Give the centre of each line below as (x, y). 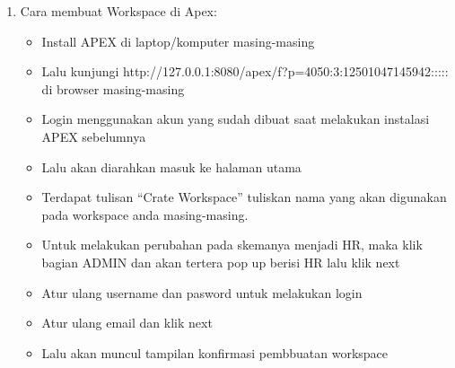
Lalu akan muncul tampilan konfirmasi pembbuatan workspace (215, 352)
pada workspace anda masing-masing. (145, 214)
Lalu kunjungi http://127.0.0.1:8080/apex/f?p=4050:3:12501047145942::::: (245, 71)
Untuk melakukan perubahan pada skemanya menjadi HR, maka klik (232, 245)
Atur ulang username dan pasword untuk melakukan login (202, 292)
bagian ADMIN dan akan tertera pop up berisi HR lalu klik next (221, 262)
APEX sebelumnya (94, 136)
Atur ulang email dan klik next (127, 323)
